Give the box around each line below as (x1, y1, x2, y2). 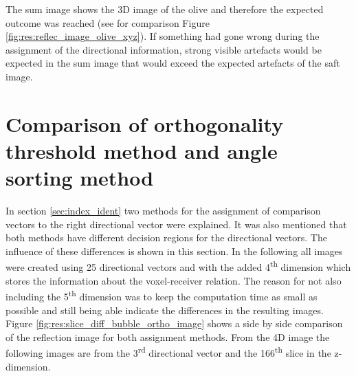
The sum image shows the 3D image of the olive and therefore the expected (5, 2, 324, 16)
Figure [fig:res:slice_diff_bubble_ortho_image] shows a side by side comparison (5, 316, 343, 331)
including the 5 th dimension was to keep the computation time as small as (5, 287, 318, 303)
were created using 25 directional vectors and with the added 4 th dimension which (5, 258, 351, 274)
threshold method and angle (5, 136, 278, 164)
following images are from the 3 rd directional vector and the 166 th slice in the (5, 344, 331, 360)
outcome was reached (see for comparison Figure (5, 15, 210, 30)
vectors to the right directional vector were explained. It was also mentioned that (5, 217, 347, 231)
